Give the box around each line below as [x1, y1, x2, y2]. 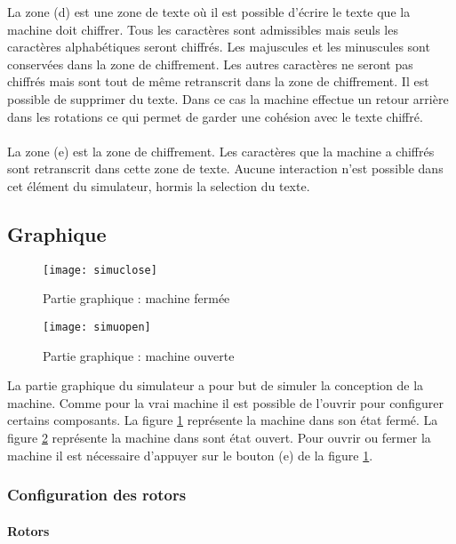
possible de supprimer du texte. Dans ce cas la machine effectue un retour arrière [7, 89, 449, 108]
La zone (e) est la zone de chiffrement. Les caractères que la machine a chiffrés [7, 141, 435, 160]
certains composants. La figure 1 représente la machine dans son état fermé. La [7, 411, 438, 429]
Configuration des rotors [7, 484, 187, 506]
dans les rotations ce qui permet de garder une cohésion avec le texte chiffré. [7, 107, 423, 125]
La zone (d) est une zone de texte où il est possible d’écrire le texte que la [7, 3, 411, 20]
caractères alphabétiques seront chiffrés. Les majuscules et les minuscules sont [7, 37, 430, 56]
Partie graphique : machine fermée [43, 289, 230, 308]
